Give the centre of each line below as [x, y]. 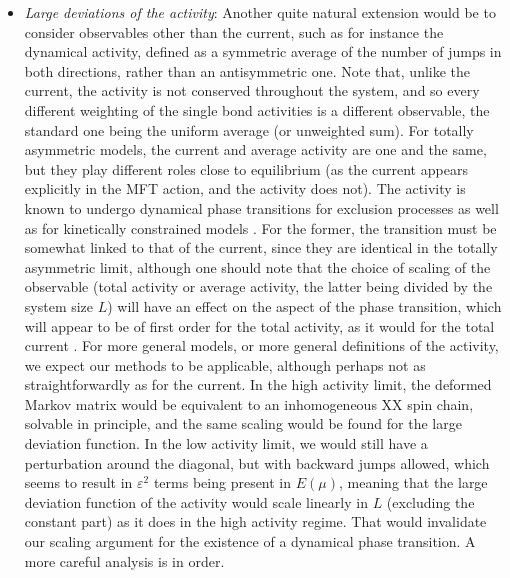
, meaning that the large [413, 482]
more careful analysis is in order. [124, 560]
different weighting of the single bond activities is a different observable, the [257, 109]
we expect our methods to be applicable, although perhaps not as [225, 364]
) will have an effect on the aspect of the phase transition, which [304, 305]
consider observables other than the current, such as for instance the [234, 31]
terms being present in [222, 482]
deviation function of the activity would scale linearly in [196, 501]
